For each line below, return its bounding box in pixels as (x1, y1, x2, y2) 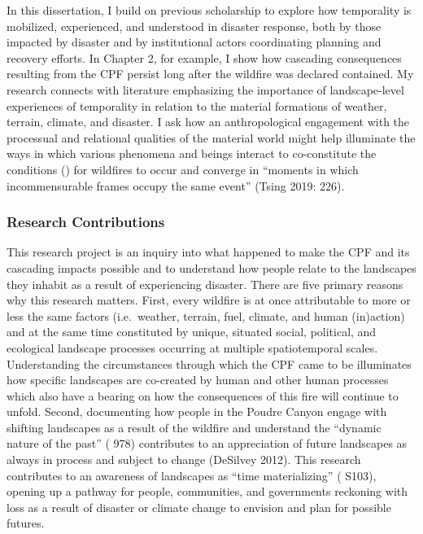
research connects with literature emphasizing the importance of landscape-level (7, 81, 404, 98)
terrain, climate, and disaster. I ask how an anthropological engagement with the (7, 113, 410, 130)
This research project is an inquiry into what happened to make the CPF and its (7, 243, 410, 260)
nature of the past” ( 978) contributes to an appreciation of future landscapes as (7, 435, 408, 452)
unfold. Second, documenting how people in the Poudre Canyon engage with (7, 403, 387, 420)
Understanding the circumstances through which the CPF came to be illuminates (7, 355, 412, 372)
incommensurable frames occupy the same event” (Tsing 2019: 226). (7, 177, 345, 194)
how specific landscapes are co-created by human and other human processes (7, 371, 389, 388)
